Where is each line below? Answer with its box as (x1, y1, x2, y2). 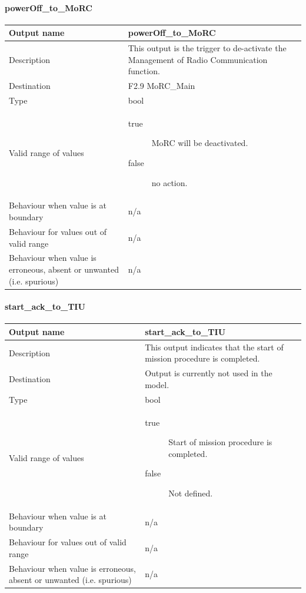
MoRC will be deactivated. (151, 137, 248, 149)
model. (145, 378, 169, 390)
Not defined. (168, 486, 213, 499)
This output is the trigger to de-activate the (128, 42, 287, 54)
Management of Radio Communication (128, 53, 268, 65)
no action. (151, 176, 188, 188)
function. (128, 65, 160, 77)
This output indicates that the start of (145, 340, 284, 353)
